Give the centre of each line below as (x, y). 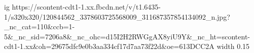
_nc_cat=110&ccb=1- (40, 26)
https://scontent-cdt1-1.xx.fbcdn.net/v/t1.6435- (86, 7)
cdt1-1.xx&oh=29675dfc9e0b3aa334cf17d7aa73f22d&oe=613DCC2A (109, 46)
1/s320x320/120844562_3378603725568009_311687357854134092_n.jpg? (117, 16)
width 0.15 (233, 46)
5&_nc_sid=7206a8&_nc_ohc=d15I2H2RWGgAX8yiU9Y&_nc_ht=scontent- (127, 36)
